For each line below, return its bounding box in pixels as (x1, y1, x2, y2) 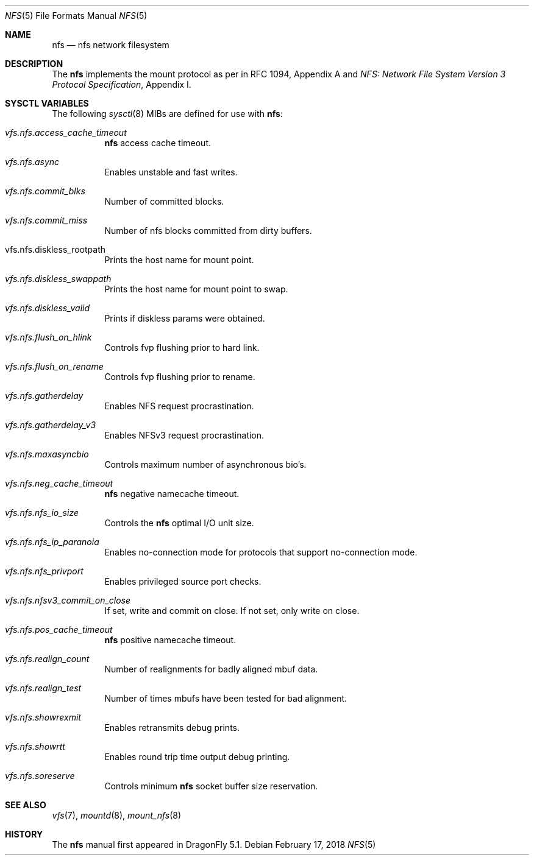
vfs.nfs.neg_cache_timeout (5, 478, 113, 488)
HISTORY (5, 829, 43, 839)
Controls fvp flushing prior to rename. (104, 372, 255, 382)
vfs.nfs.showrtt (5, 741, 65, 752)
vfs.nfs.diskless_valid (5, 303, 90, 313)
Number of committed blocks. (104, 196, 224, 206)
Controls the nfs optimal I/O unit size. (104, 518, 254, 528)
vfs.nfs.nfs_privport (5, 566, 84, 576)
